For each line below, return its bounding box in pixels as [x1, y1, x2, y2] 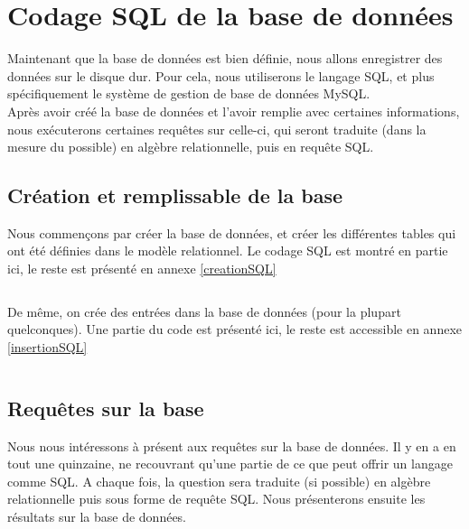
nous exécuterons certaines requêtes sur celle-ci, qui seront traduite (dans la [7, 119, 427, 138]
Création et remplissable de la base [7, 181, 343, 209]
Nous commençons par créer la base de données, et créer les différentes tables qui [7, 223, 456, 242]
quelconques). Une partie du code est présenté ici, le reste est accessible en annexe [7, 320, 463, 339]
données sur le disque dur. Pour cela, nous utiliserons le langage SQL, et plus [7, 66, 435, 85]
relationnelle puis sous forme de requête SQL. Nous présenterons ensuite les [7, 489, 426, 508]
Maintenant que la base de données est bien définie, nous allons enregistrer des [7, 49, 443, 68]
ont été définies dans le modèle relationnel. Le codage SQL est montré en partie [7, 241, 448, 260]
